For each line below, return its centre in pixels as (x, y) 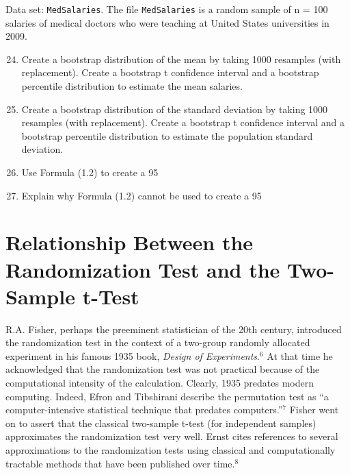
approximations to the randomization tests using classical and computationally (171, 450)
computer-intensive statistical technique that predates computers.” (144, 410)
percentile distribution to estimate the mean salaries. (132, 86)
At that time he (300, 355)
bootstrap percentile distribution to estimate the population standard (167, 135)
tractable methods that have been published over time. (120, 463)
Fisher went (314, 410)
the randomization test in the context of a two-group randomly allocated (158, 342)
